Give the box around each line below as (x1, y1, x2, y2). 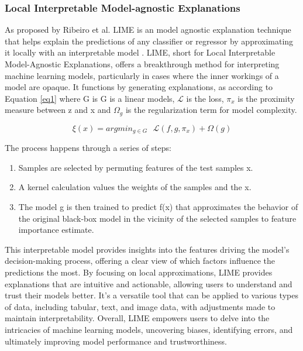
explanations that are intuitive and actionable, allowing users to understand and (5, 277, 292, 290)
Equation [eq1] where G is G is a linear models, (5, 92, 175, 104)
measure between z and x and (5, 104, 111, 116)
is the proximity (237, 92, 295, 104)
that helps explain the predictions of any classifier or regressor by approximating (5, 35, 294, 47)
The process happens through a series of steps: (5, 142, 171, 154)
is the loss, (186, 92, 224, 104)
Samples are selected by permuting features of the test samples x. (18, 161, 253, 173)
